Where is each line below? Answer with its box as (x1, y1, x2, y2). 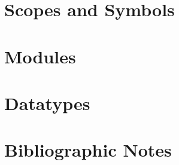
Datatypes (4, 90, 90, 115)
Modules (4, 44, 76, 68)
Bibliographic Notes (4, 137, 172, 162)
